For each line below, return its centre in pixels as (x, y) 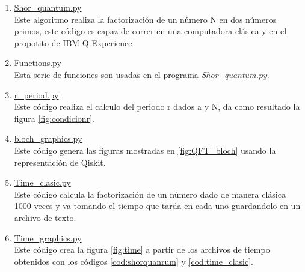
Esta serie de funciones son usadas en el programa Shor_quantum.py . (142, 74)
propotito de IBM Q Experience (73, 42)
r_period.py (36, 95)
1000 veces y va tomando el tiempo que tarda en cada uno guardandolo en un (157, 206)
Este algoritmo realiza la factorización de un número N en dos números (145, 19)
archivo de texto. (45, 217)
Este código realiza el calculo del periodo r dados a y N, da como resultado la (157, 107)
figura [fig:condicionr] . (54, 118)
